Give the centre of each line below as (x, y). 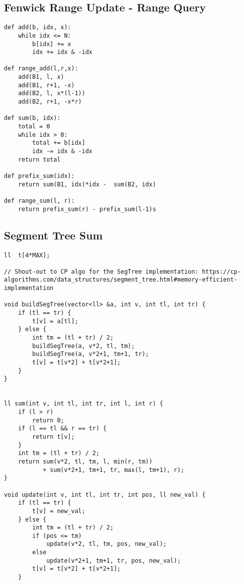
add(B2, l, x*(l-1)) (52, 93)
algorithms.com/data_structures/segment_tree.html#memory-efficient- (121, 280)
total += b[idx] (59, 143)
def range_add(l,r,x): (41, 69)
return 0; (48, 420)
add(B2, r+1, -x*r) (50, 102)
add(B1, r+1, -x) (46, 85)
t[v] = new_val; (59, 511)
